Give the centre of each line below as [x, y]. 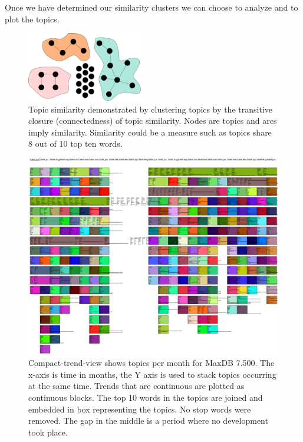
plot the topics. [32, 19]
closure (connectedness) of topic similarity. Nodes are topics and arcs [153, 121]
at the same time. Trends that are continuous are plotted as [136, 386]
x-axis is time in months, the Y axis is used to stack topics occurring [152, 374]
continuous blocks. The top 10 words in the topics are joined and [146, 398]
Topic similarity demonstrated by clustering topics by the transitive [150, 109]
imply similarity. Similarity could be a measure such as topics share [150, 132]
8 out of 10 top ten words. [75, 144]
